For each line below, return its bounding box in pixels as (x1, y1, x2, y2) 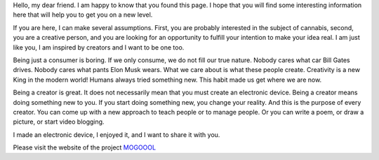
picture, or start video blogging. (13, 117, 105, 126)
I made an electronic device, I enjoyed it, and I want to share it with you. (13, 130, 220, 139)
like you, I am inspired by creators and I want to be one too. (13, 43, 185, 52)
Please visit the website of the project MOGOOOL (13, 143, 157, 152)
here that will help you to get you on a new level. (13, 10, 153, 19)
